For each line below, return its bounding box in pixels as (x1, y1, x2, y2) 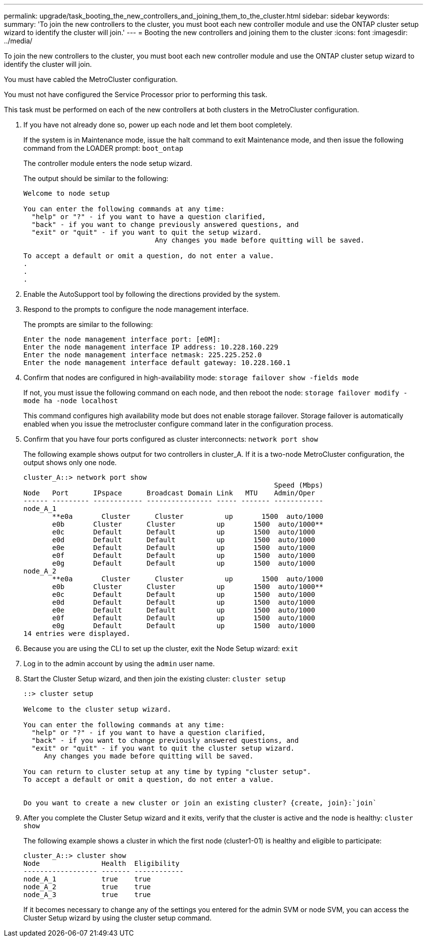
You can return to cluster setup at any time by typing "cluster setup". (23, 768, 311, 776)
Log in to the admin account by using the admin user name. (23, 659, 215, 668)
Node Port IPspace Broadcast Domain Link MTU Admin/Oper (23, 489, 315, 497)
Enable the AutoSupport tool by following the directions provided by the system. (23, 290, 280, 298)
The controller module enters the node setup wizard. (23, 159, 193, 167)
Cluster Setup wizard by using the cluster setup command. (23, 914, 212, 922)
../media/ (4, 37, 33, 45)
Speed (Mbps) (274, 481, 324, 489)
